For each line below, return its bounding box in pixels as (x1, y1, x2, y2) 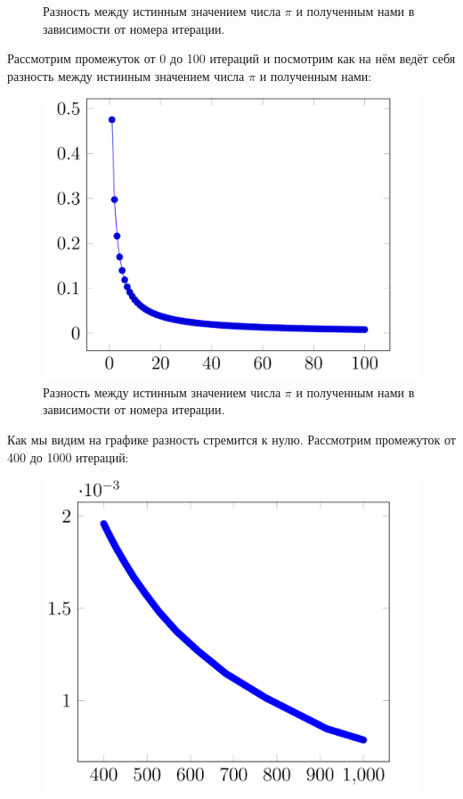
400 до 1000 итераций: (7, 447, 129, 466)
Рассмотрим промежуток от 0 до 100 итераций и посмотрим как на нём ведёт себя (7, 49, 456, 68)
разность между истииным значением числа (7, 66, 245, 85)
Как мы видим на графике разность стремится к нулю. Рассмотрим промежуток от (7, 429, 456, 448)
